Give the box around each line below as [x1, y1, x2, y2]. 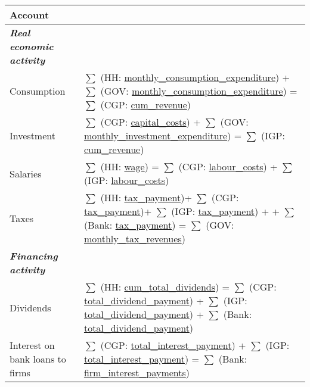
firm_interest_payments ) [83, 366, 190, 379]
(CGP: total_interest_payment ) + [100, 338, 246, 352]
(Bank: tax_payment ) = [83, 218, 187, 232]
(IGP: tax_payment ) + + [171, 204, 280, 218]
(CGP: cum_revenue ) [100, 98, 191, 111]
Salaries [10, 166, 42, 180]
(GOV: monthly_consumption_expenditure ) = [100, 84, 297, 98]
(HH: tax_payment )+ [100, 191, 192, 204]
